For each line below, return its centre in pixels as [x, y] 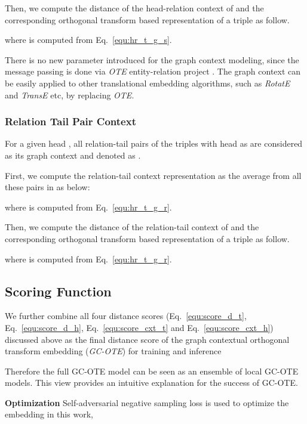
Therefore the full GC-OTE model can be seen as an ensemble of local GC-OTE [152, 371]
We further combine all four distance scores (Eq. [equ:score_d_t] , [126, 316]
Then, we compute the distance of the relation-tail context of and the [132, 227]
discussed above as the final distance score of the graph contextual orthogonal [147, 339]
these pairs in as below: [47, 187]
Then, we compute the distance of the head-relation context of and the [134, 8]
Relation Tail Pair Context [70, 121]
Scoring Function [58, 291]
